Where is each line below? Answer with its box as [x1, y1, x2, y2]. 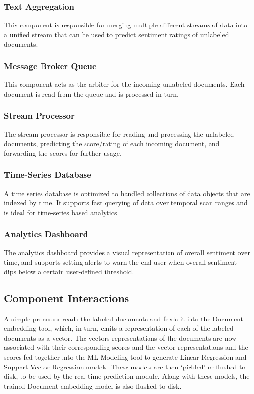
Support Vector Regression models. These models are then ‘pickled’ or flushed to [4, 361, 246, 371]
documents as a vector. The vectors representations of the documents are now [4, 332, 237, 343]
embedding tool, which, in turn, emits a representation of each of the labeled [4, 323, 233, 333]
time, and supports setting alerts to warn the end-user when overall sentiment [4, 257, 237, 267]
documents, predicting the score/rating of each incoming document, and [4, 138, 220, 148]
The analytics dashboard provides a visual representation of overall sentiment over [4, 247, 250, 257]
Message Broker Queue [4, 59, 97, 72]
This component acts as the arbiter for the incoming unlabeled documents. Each [4, 79, 245, 89]
